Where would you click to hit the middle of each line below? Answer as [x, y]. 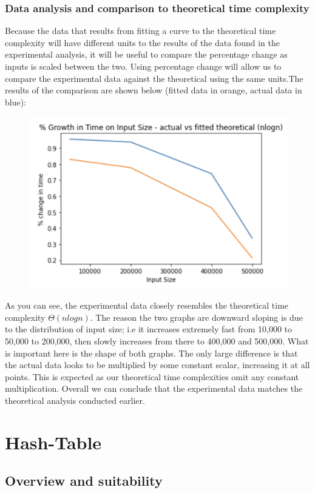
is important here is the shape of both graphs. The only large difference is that [151, 353]
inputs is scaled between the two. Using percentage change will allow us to [143, 66]
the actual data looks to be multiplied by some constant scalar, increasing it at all [157, 365]
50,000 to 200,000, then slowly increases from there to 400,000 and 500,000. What [157, 340]
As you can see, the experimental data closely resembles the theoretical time [147, 305]
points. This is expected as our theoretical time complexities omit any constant [152, 376]
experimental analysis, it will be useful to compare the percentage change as [146, 54]
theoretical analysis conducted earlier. [75, 400]
